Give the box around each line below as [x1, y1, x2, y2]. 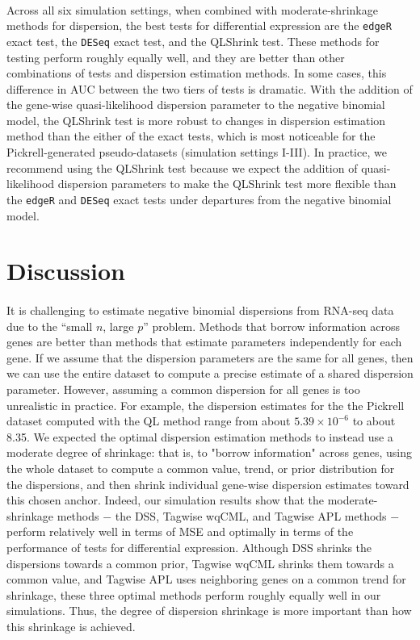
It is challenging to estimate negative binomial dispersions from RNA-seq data [6, 302, 394, 319]
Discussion [6, 254, 125, 287]
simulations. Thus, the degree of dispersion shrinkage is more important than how [6, 602, 412, 619]
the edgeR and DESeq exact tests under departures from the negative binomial [6, 190, 392, 207]
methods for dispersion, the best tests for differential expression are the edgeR [6, 17, 392, 34]
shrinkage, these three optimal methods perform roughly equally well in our [6, 586, 381, 603]
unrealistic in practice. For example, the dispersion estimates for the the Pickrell [6, 396, 405, 413]
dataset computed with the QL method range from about [6, 412, 291, 429]
